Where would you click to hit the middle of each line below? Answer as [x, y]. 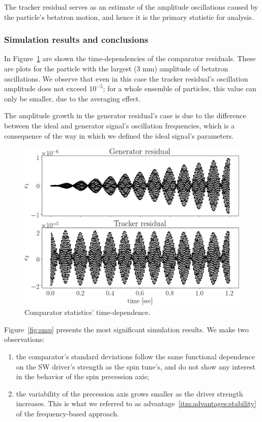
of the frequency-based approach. [67, 413]
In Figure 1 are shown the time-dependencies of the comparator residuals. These [130, 58]
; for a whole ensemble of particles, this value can [180, 88]
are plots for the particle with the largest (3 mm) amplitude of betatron [116, 68]
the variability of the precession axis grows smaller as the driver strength [129, 393]
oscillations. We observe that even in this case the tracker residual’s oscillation [126, 78]
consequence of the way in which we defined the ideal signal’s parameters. [119, 135]
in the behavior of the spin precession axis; [83, 376]
